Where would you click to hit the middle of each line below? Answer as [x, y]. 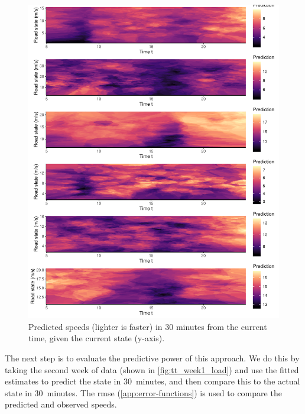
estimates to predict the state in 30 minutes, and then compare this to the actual [152, 381]
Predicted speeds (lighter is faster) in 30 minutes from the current [148, 326]
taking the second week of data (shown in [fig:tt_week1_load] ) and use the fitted [152, 369]
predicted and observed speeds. [61, 404]
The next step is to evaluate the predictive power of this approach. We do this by [152, 358]
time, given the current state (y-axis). [97, 338]
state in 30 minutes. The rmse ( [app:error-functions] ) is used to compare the [143, 392]
